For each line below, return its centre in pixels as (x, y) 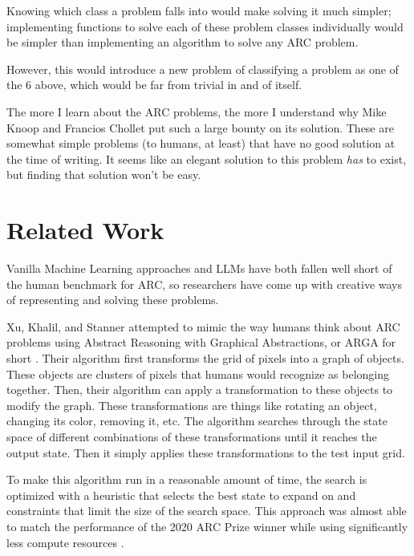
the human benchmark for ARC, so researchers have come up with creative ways (204, 284)
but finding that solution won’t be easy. (104, 175)
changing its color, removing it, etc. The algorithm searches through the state (197, 421)
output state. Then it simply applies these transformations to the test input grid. (206, 452)
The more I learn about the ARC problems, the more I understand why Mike (197, 111)
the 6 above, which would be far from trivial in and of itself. (154, 85)
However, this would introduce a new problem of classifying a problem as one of (203, 69)
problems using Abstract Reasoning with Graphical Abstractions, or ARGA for (201, 342)
